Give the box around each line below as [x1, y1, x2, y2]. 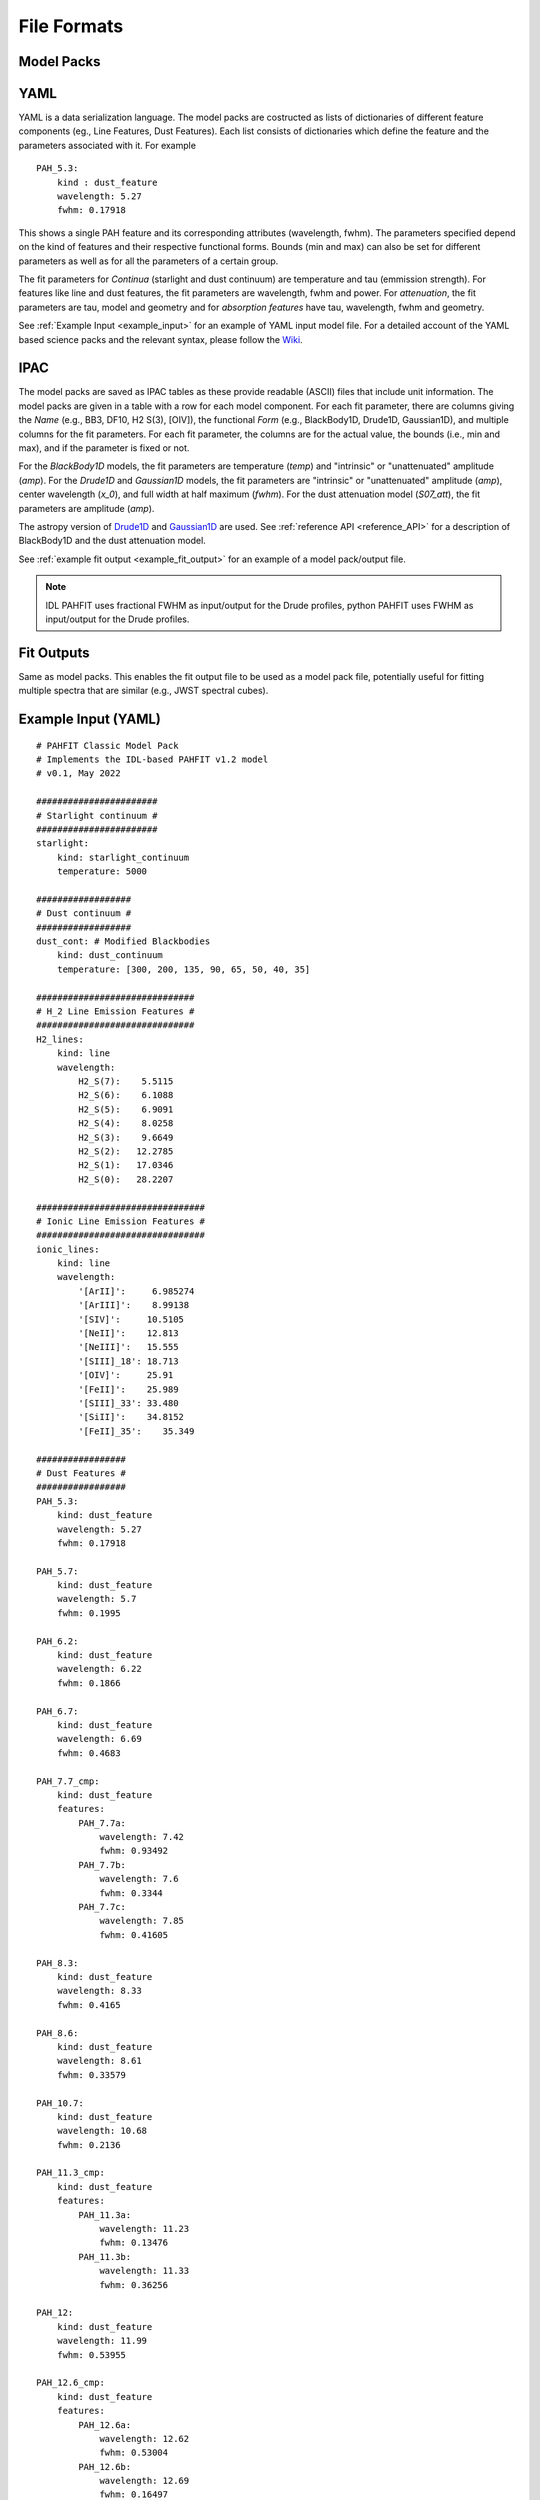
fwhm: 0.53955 [56, 2349, 127, 2360]
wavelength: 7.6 [99, 1873, 179, 1885]
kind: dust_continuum [56, 950, 164, 961]
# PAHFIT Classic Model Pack [36, 740, 179, 751]
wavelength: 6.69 [56, 1733, 142, 1745]
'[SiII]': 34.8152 [78, 1411, 185, 1423]
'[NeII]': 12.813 [78, 1328, 179, 1339]
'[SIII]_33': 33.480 [78, 1397, 179, 1409]
